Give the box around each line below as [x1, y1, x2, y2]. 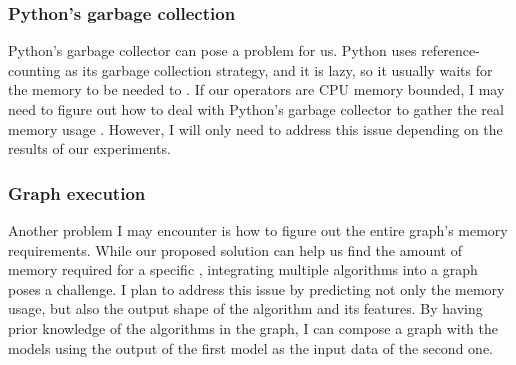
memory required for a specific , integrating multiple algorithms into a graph [8, 259, 478, 280]
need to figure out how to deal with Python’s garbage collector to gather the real [8, 99, 504, 119]
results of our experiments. [8, 138, 171, 159]
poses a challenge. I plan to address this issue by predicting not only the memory [8, 278, 505, 299]
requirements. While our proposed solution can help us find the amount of [8, 239, 462, 260]
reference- [421, 40, 480, 61]
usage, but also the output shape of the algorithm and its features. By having [8, 298, 483, 319]
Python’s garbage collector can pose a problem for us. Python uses [8, 40, 417, 61]
